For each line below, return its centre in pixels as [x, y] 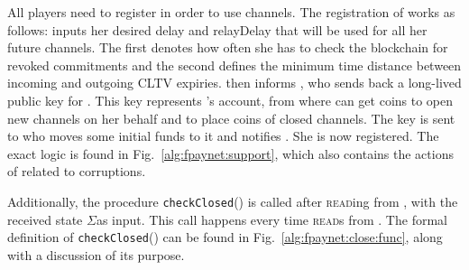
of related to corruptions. [77, 171]
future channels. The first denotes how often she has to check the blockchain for [228, 47]
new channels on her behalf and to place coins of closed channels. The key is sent [231, 118]
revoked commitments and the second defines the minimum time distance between [234, 65]
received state [45, 219]
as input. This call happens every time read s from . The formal [271, 219]
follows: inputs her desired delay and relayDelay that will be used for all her [217, 29]
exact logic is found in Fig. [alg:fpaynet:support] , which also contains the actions [230, 153]
